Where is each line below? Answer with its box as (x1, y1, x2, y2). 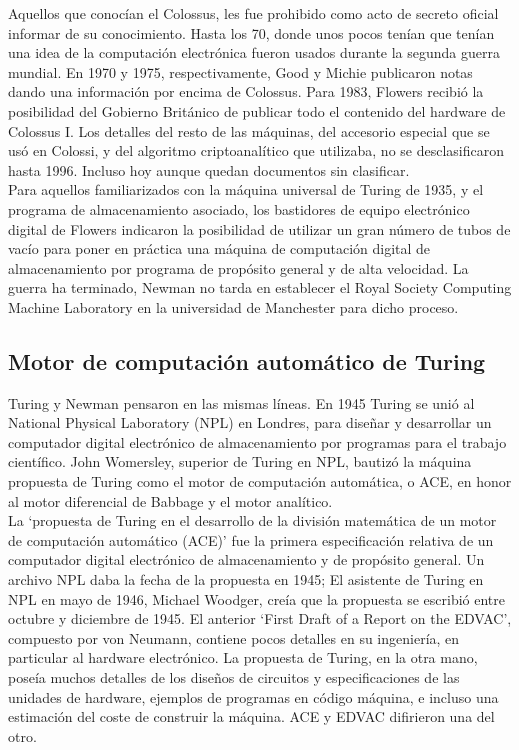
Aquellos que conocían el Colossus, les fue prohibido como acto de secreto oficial (8, 3, 499, 23)
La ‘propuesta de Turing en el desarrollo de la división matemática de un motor (8, 510, 497, 531)
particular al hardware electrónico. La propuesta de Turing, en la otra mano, (8, 647, 478, 668)
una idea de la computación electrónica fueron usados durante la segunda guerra (8, 42, 500, 63)
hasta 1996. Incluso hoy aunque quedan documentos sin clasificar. (8, 159, 410, 180)
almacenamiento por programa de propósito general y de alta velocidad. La (8, 257, 469, 278)
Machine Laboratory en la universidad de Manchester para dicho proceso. (8, 296, 459, 317)
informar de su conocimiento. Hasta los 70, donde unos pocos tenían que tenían (8, 22, 495, 43)
